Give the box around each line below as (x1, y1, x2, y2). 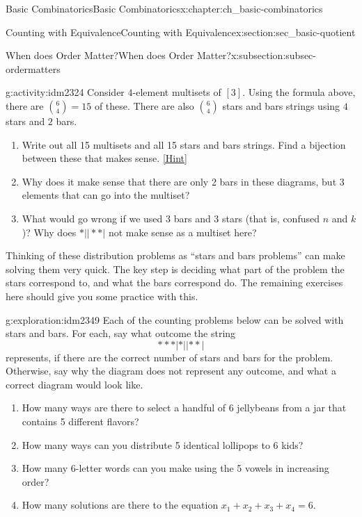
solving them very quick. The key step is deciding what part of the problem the (6, 261, 345, 276)
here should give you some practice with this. (6, 288, 198, 303)
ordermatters (6, 61, 61, 76)
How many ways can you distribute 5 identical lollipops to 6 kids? (22, 437, 304, 452)
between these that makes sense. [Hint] (22, 151, 187, 165)
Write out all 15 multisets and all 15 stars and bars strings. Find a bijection (22, 137, 346, 151)
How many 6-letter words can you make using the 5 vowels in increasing (22, 461, 329, 475)
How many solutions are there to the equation (22, 498, 219, 512)
